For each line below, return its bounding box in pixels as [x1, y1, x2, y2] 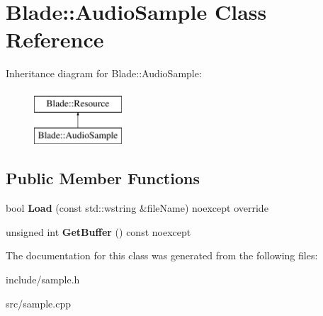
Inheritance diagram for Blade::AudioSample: [6, 66, 202, 81]
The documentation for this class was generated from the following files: [6, 248, 318, 263]
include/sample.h [6, 272, 80, 287]
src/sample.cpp [6, 295, 71, 310]
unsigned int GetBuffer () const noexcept [6, 224, 191, 239]
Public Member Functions [6, 167, 200, 189]
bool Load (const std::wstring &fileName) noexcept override [6, 201, 268, 215]
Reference [6, 25, 104, 54]
